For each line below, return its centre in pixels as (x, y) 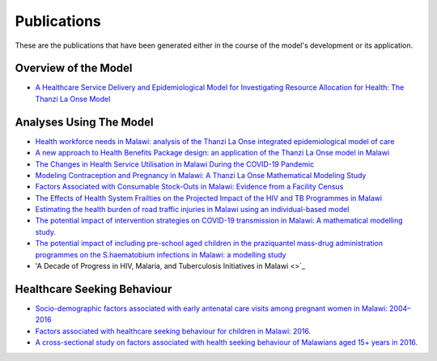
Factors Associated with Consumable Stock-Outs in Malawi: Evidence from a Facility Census (189, 187)
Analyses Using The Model (84, 122)
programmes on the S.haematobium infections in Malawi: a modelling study (161, 254)
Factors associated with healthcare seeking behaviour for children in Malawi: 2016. (173, 331)
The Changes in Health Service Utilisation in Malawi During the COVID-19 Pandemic (175, 164)
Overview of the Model (74, 68)
